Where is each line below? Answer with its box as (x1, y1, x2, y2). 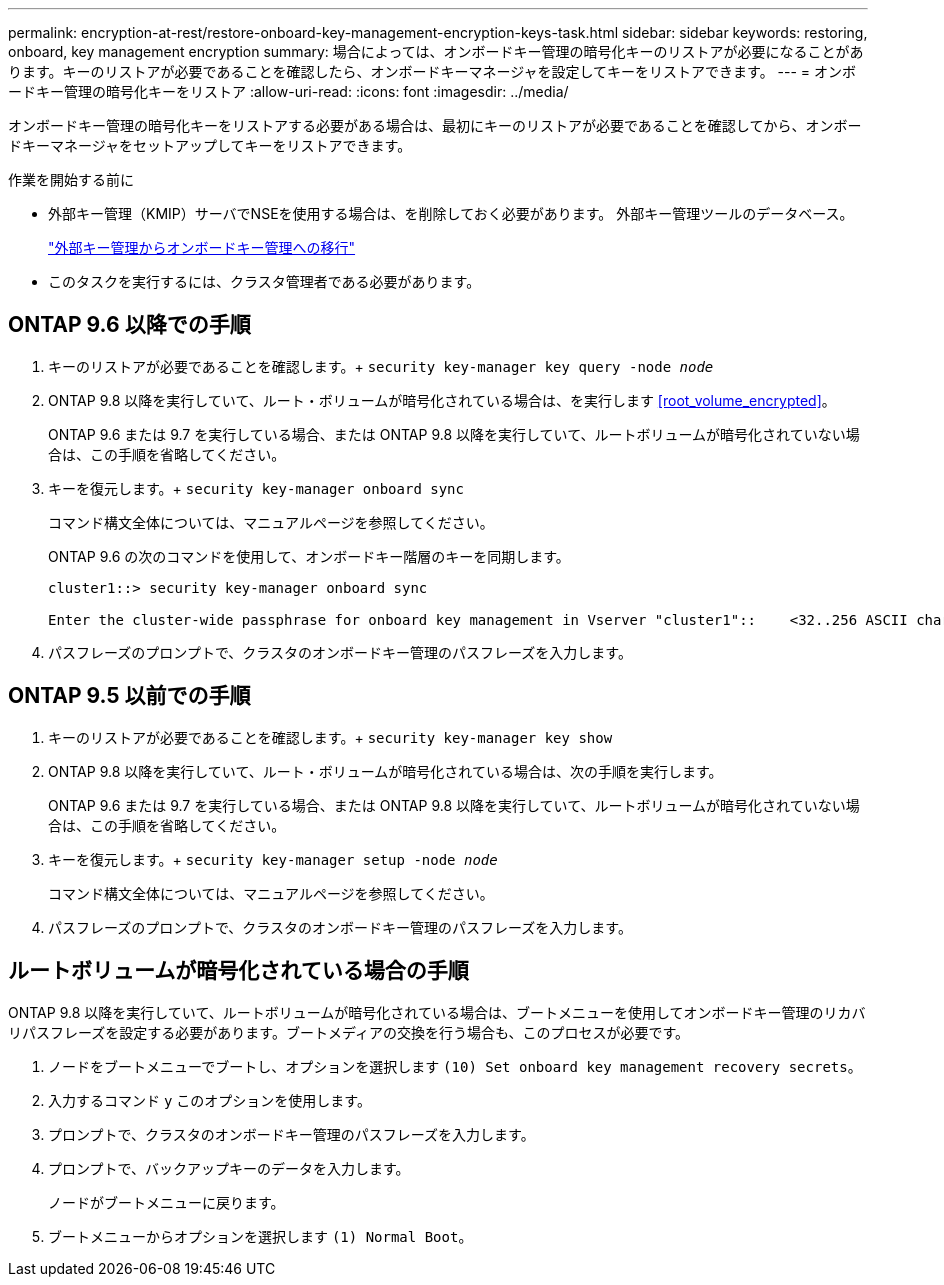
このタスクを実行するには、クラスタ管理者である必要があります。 (48, 273, 481, 290)
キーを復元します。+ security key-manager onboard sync (48, 479, 464, 497)
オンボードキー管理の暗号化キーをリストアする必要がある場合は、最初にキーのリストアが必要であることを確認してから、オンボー (8, 117, 862, 134)
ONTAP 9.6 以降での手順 (8, 312, 251, 338)
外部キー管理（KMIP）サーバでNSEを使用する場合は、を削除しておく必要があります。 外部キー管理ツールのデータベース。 (48, 205, 854, 222)
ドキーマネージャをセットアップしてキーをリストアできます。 (8, 137, 412, 154)
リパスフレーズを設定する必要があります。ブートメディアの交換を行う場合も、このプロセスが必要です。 (8, 1023, 690, 1041)
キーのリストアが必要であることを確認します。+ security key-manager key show (48, 728, 613, 746)
